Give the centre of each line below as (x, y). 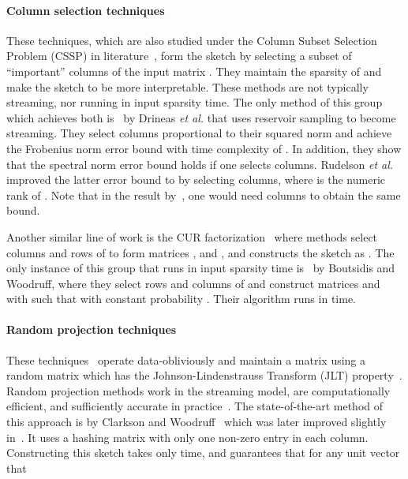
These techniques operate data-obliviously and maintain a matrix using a (186, 359)
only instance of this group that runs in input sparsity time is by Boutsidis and (201, 268)
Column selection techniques (86, 10)
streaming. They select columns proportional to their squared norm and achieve (199, 133)
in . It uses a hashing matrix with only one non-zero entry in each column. (187, 437)
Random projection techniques (92, 329)
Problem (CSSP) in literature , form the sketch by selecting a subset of (179, 56)
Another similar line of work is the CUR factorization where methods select (192, 236)
